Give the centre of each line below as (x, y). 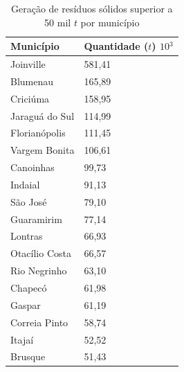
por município (110, 22)
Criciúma (30, 98)
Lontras (27, 236)
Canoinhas (33, 167)
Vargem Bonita (43, 150)
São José (29, 201)
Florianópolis (38, 133)
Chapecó (29, 287)
